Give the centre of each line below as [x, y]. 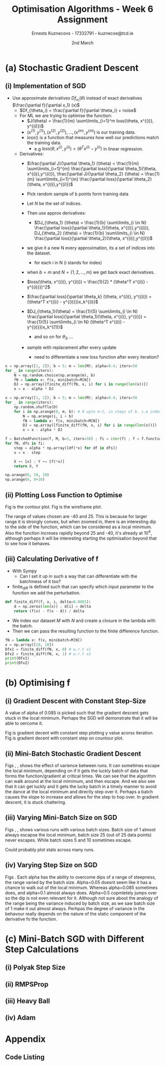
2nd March [82, 42]
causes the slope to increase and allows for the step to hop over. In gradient [82, 797]
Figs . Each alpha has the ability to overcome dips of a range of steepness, [81, 877]
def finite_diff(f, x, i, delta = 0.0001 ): [48, 602]
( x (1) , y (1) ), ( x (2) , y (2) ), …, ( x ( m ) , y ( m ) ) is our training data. [81, 132]
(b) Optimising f [38, 683]
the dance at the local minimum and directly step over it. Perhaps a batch [79, 792]
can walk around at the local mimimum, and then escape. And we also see [80, 781]
